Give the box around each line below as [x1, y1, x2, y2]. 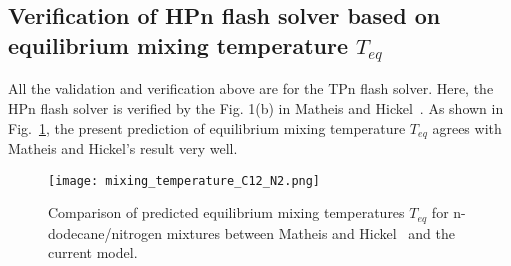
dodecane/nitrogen [48, 222, 163, 243]
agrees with [432, 117, 502, 138]
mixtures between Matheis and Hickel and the [166, 222, 456, 243]
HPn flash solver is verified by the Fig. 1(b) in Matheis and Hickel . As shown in [8, 97, 504, 118]
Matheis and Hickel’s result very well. [8, 138, 238, 159]
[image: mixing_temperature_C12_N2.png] [48, 173, 321, 188]
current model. [48, 242, 138, 263]
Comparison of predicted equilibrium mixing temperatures [48, 202, 405, 223]
